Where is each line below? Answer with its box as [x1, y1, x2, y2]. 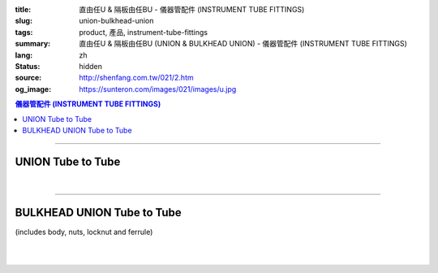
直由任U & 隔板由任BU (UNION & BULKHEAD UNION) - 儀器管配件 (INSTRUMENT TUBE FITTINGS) [79, 39, 407, 49]
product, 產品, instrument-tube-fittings [79, 27, 208, 37]
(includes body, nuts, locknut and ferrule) [15, 227, 153, 236]
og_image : [15, 84, 52, 93]
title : [15, 5, 32, 14]
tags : [15, 27, 33, 37]
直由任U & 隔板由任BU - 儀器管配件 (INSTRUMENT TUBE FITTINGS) [79, 5, 305, 14]
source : [15, 73, 42, 83]
